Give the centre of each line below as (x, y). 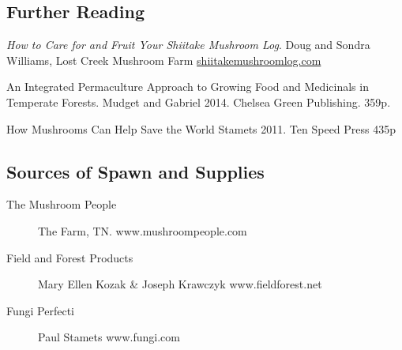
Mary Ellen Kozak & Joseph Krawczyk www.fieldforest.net (180, 284)
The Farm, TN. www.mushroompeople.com (143, 230)
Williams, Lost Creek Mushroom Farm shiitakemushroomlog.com (164, 60)
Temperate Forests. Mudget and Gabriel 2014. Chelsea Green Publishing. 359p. (199, 102)
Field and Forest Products (70, 257)
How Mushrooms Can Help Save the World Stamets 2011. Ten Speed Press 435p (201, 128)
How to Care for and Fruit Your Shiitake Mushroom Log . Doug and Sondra (188, 45)
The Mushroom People (62, 204)
